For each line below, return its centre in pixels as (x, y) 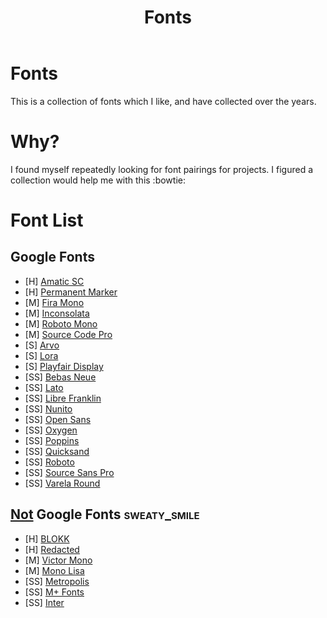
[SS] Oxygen (51, 430)
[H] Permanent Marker (71, 292)
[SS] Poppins (52, 440)
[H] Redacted (52, 549)
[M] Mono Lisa (54, 570)
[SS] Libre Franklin (63, 398)
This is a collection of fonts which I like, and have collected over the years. (163, 101)
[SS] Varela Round (62, 483)
